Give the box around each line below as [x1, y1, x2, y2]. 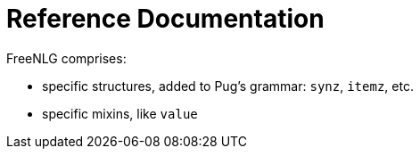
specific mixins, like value [42, 105, 198, 121]
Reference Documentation [6, 4, 325, 34]
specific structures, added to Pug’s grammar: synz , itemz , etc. [42, 78, 414, 94]
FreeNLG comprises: [6, 50, 127, 66]
